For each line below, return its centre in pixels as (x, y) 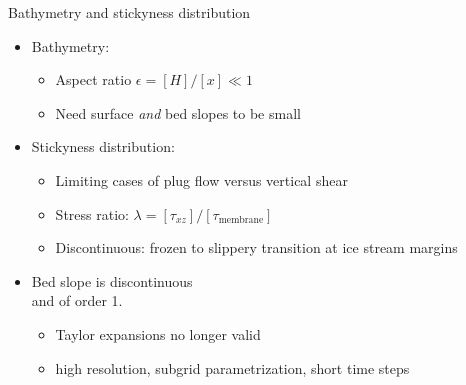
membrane (241, 220)
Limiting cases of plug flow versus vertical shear (201, 179)
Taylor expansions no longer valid (158, 333)
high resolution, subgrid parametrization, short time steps (232, 367)
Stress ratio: (92, 213)
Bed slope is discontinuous (112, 280)
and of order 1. (77, 300)
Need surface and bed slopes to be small (178, 112)
